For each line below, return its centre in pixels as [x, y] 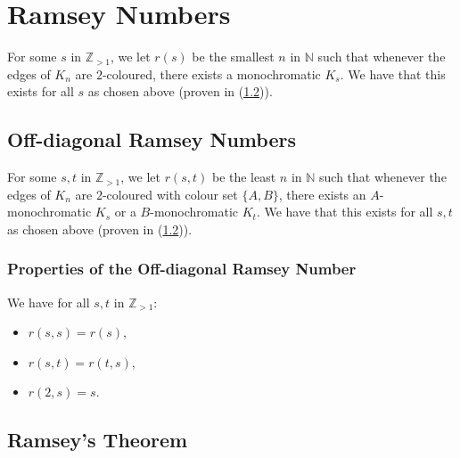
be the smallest [233, 57]
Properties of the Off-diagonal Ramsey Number [182, 269]
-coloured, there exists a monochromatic [211, 74]
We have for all [49, 302]
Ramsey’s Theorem [98, 440]
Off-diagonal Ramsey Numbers [152, 139]
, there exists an [322, 194]
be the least [244, 177]
